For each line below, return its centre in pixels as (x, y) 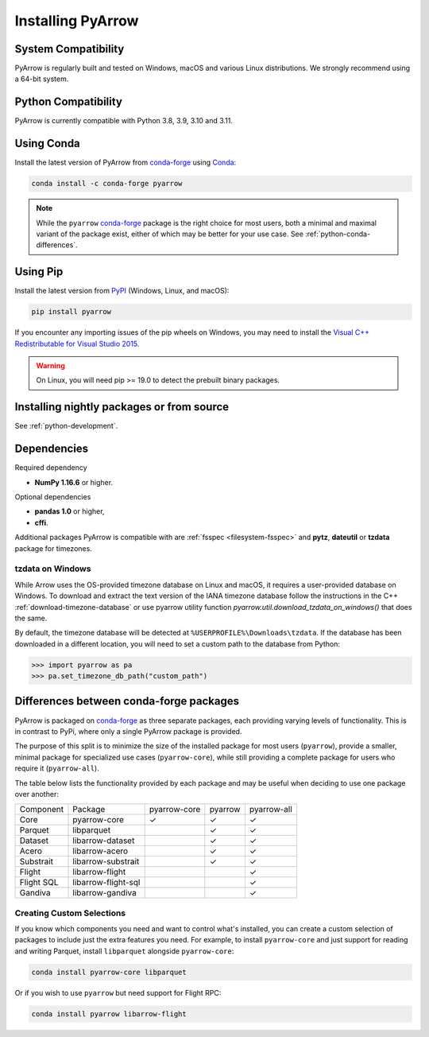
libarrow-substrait (106, 861)
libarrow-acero (100, 851)
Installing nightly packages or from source (122, 407)
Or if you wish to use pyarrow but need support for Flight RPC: (118, 992)
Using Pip (39, 272)
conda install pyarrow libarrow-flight (109, 1014)
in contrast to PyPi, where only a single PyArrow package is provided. (128, 731)
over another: (37, 794)
